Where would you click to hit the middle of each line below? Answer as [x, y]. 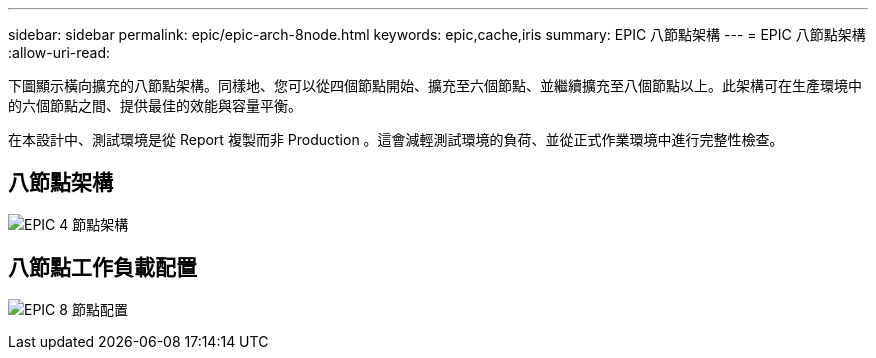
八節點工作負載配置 [102, 268]
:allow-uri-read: [59, 52]
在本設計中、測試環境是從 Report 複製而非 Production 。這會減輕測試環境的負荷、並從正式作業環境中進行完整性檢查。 [396, 139]
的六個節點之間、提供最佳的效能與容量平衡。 [155, 105]
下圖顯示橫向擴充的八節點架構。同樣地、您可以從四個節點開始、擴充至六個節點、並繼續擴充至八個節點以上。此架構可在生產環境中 [435, 85]
